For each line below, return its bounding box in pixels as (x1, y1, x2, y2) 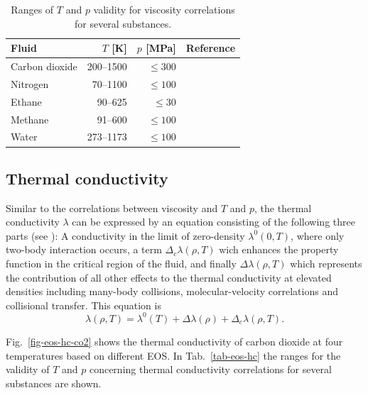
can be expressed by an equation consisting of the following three (72, 214, 355, 229)
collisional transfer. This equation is (6, 297, 161, 312)
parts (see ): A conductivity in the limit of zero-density (6, 228, 245, 243)
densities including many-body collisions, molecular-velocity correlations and (6, 284, 338, 299)
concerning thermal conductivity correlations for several (89, 362, 332, 377)
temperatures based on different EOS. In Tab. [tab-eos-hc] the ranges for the (6, 348, 341, 362)
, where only (291, 228, 345, 243)
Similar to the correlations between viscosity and (6, 200, 218, 215)
